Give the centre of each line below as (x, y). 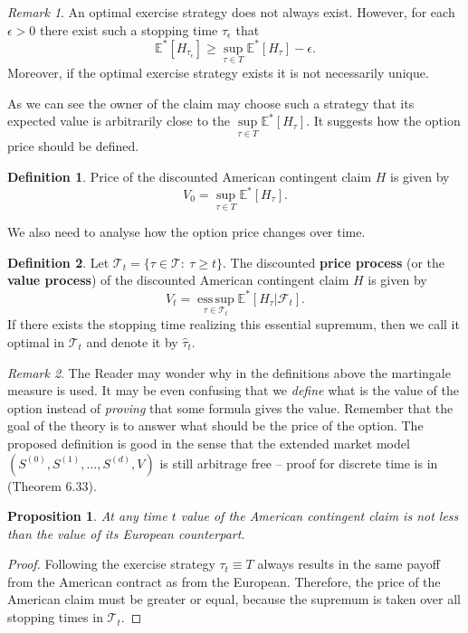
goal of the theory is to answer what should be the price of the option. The (215, 425)
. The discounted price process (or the (333, 262)
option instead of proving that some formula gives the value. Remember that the (230, 407)
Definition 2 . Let (58, 262)
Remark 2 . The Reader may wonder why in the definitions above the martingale (229, 372)
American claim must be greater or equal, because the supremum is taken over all (234, 599)
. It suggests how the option (383, 121)
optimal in (36, 341)
